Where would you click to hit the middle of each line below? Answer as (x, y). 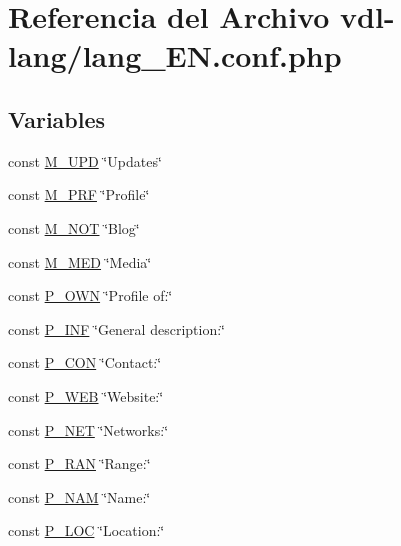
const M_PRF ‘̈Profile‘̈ (79, 194)
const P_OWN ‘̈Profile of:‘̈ (90, 295)
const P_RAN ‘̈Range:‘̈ (79, 463)
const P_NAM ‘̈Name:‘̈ (79, 496)
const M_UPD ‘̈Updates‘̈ (85, 160)
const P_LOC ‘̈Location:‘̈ (86, 530)
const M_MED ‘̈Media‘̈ (80, 261)
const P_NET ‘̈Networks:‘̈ (88, 429)
